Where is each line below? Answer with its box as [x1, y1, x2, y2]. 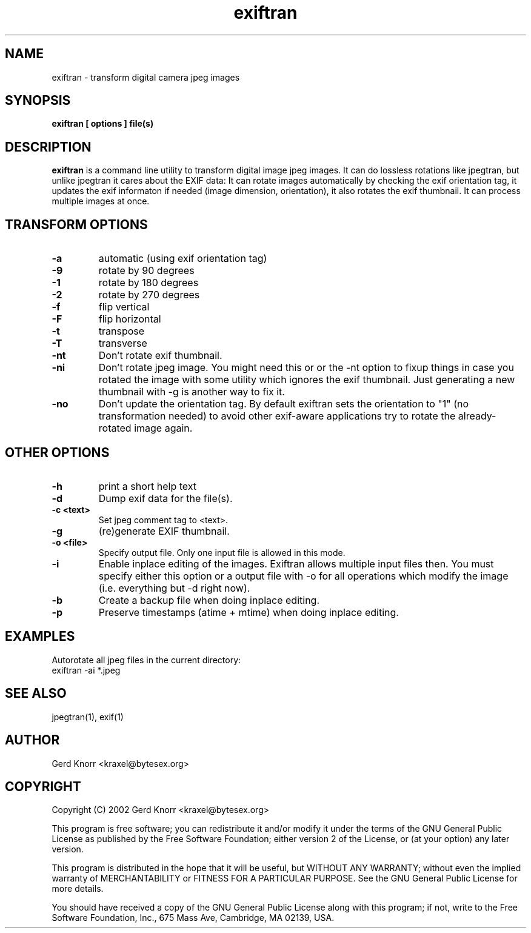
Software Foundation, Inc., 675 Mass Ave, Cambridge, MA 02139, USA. [52, 912, 335, 923]
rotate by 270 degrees [98, 289, 200, 301]
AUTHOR [5, 732, 60, 748]
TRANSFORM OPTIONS [5, 216, 148, 232]
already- [458, 410, 496, 423]
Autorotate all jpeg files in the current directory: [52, 654, 241, 665]
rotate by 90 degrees [98, 264, 195, 277]
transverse [98, 337, 147, 350]
